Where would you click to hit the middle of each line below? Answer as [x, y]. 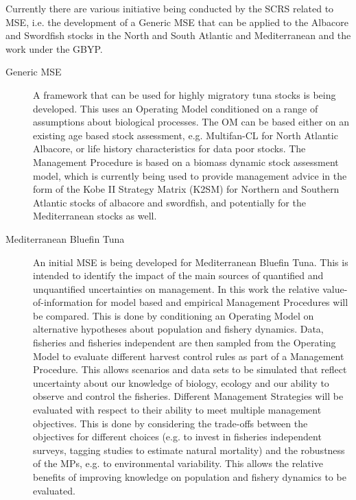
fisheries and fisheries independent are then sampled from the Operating [185, 343]
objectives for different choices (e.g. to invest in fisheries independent [177, 437]
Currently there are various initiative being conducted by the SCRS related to [170, 8]
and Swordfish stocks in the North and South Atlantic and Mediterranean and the [178, 35]
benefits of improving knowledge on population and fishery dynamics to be [190, 477]
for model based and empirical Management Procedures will [222, 302]
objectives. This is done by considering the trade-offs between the [170, 423]
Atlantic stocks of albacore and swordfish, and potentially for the [169, 202]
